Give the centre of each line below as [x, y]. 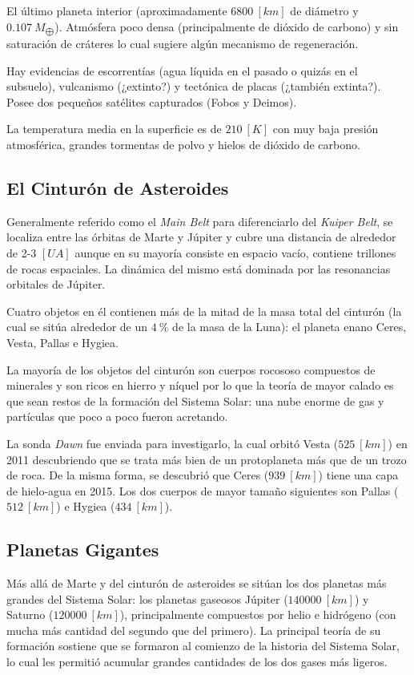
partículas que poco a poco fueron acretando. [117, 416]
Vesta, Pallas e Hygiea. [62, 342]
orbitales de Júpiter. [56, 284]
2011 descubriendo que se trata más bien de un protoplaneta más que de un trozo [207, 459]
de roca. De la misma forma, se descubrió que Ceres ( [138, 475]
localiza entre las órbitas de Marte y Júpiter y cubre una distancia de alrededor [201, 237]
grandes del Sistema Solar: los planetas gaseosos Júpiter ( [147, 598]
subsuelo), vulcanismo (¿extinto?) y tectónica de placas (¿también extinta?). [194, 86]
